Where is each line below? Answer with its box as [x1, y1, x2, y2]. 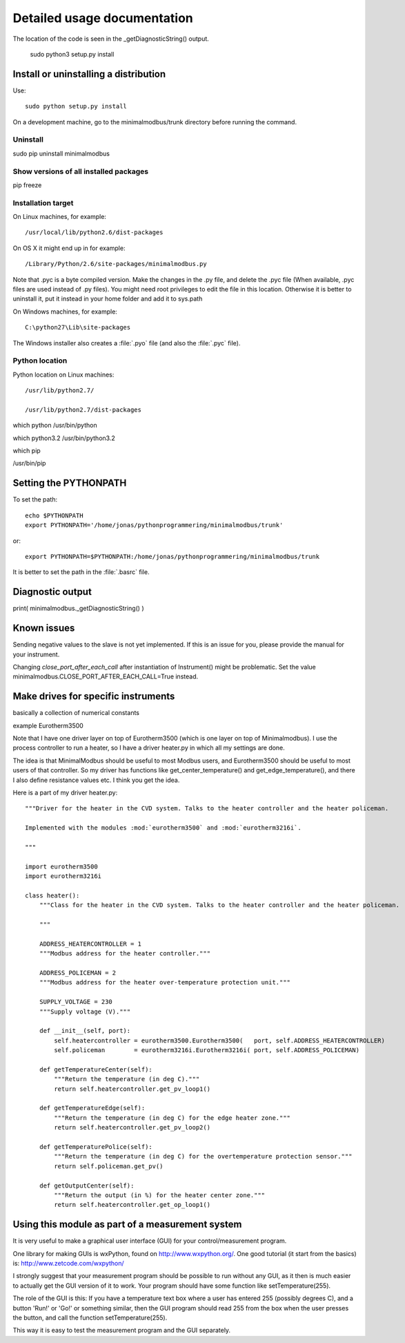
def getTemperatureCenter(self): [39, 1065, 153, 1074]
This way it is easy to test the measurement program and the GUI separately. [12, 1326, 231, 1335]
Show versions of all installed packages [12, 166, 148, 176]
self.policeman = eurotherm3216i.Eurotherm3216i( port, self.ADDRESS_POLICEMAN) [54, 1047, 360, 1054]
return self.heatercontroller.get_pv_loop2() [54, 1123, 210, 1132]
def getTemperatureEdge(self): [39, 1104, 146, 1112]
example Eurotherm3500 [12, 721, 84, 730]
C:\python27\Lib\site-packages [25, 323, 131, 332]
